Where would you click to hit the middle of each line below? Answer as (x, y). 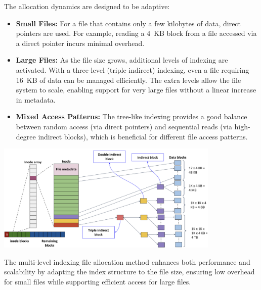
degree (26, 136)
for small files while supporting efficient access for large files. (98, 281)
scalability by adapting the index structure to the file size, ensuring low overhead (129, 272)
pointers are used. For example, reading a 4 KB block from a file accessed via (136, 33)
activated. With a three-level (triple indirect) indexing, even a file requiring (133, 69)
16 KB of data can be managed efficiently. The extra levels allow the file (128, 80)
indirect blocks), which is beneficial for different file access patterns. (143, 136)
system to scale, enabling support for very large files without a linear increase (136, 90)
